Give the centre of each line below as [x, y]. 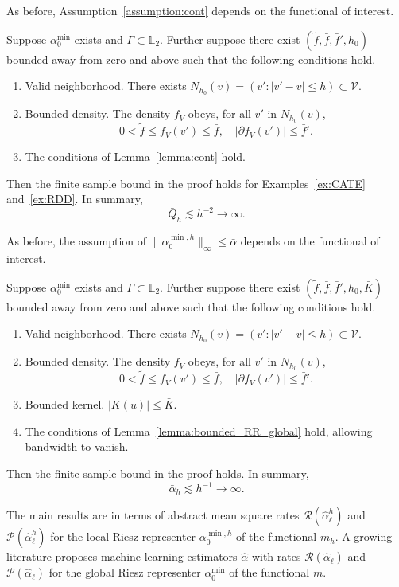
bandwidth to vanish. [77, 446]
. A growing [364, 536]
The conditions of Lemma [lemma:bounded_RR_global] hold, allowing [199, 430]
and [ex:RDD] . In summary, [75, 199]
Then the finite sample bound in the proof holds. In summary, [158, 473]
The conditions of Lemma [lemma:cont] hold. [135, 157]
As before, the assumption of [77, 241]
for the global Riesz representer [125, 572]
